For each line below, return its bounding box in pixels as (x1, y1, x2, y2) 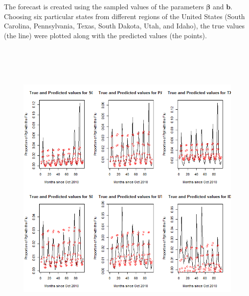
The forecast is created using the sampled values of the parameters (4, 1, 204, 11)
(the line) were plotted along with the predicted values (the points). (4, 30, 207, 40)
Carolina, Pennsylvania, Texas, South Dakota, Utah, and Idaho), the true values (4, 21, 245, 31)
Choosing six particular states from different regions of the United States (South (4, 11, 245, 21)
